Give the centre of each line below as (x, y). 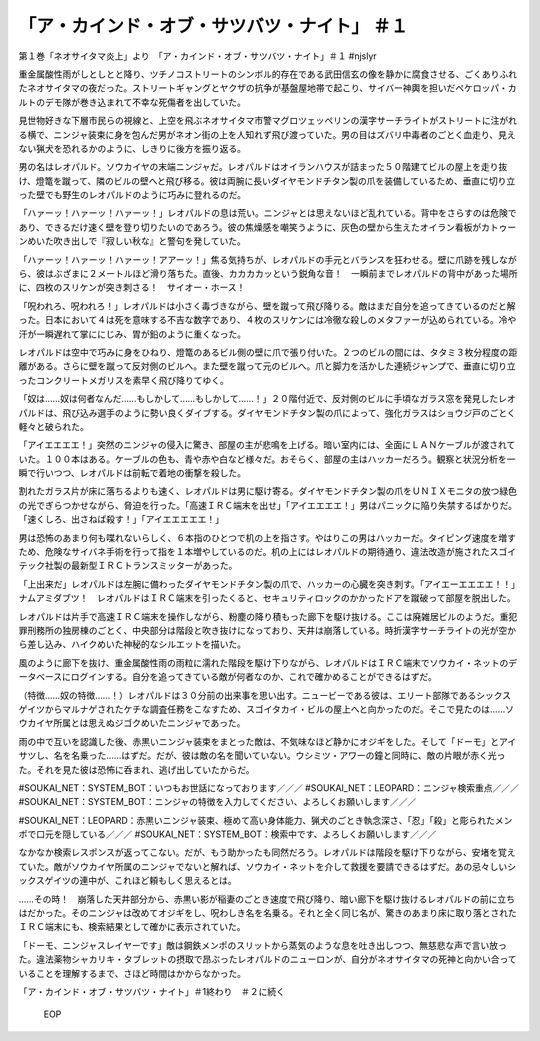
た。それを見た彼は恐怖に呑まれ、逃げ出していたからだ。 (136, 769)
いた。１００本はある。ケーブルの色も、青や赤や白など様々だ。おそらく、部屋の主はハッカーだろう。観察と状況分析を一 (267, 459)
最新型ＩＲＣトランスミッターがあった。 (154, 566)
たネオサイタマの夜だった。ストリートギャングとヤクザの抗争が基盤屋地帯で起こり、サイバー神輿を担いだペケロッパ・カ (267, 88)
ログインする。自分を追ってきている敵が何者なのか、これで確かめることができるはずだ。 (253, 677)
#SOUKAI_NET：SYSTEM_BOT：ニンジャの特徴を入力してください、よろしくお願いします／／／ (217, 802)
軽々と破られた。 (53, 426)
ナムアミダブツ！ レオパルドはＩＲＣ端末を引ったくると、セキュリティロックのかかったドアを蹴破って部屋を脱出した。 (267, 598)
